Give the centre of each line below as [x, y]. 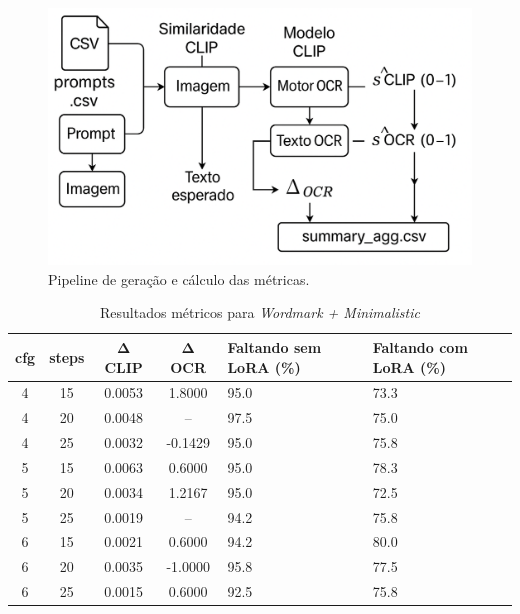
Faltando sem [274, 346]
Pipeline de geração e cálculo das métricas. [179, 278]
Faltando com [420, 346]
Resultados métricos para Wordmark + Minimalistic [260, 312]
